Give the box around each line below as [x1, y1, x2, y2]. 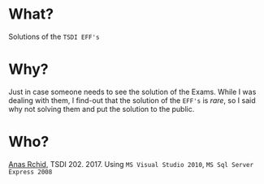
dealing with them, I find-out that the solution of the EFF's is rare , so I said [8, 95, 256, 105]
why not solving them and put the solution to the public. [8, 104, 195, 113]
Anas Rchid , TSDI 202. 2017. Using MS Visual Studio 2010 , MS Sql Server [8, 159, 254, 169]
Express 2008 [8, 168, 53, 176]
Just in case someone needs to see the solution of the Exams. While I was [8, 87, 257, 96]
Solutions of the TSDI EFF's [8, 32, 100, 41]
